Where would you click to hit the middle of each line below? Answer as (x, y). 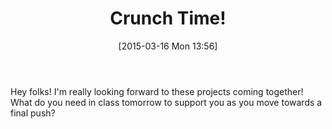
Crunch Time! (168, 18)
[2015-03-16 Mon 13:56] (168, 46)
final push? (33, 113)
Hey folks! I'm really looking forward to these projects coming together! (157, 91)
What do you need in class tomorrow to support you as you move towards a (166, 102)
